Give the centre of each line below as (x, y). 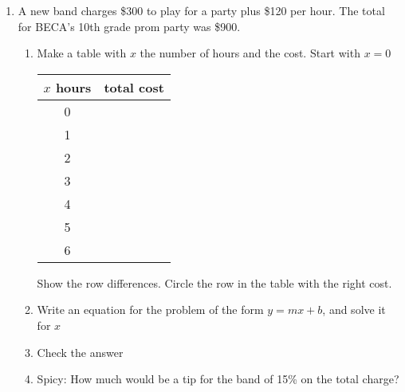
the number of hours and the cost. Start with (250, 53)
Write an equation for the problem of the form (150, 310)
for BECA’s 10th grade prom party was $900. (129, 26)
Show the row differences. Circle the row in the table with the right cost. (214, 282)
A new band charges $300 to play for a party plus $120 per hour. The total (201, 10)
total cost (134, 87)
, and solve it (354, 310)
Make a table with (82, 53)
